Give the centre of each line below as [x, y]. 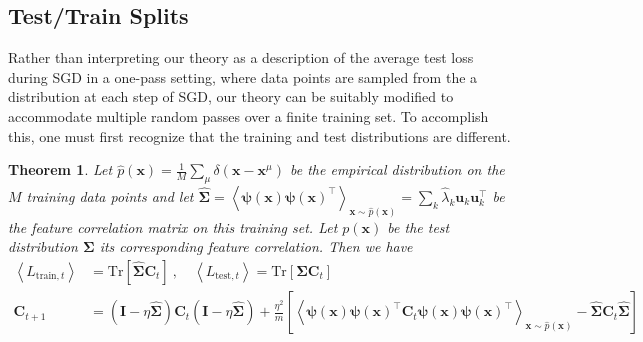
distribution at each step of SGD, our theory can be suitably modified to [231, 96]
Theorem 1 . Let [60, 169]
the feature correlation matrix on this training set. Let [173, 226]
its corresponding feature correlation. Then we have [256, 246]
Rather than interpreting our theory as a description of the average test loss [241, 57]
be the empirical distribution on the [397, 169]
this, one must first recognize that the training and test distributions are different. [259, 135]
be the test [418, 226]
